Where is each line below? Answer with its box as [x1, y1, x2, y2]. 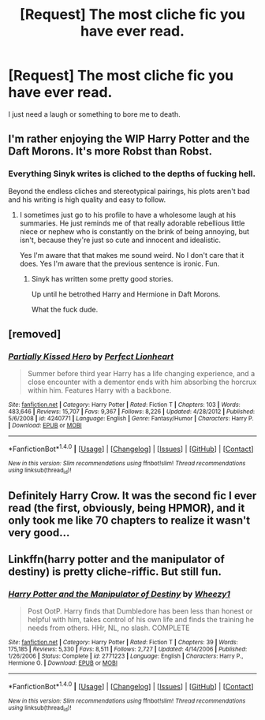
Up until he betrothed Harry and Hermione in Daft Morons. [31, 289, 221, 299]
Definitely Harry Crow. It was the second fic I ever [8, 489, 257, 502]
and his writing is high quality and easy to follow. [8, 195, 166, 204]
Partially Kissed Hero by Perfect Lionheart [8, 351, 174, 362]
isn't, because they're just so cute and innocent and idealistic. [19, 235, 222, 244]
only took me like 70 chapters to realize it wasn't [8, 513, 251, 527]
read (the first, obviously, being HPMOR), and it [8, 501, 245, 514]
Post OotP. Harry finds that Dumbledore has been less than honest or [27, 606, 253, 616]
